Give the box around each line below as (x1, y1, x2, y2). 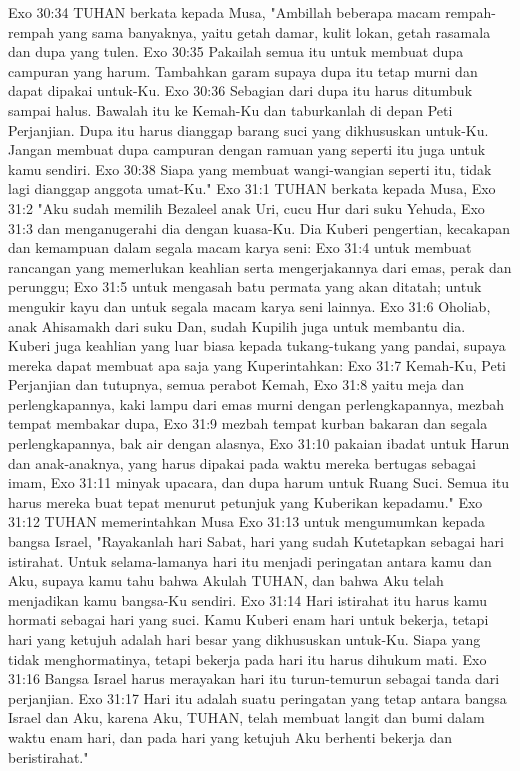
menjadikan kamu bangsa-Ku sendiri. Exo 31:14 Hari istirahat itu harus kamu (8, 589, 488, 610)
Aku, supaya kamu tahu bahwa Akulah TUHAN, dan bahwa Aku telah (8, 570, 444, 591)
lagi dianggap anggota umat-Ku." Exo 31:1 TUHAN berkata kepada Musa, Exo (8, 178, 496, 199)
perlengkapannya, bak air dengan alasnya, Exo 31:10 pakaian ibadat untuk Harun (8, 433, 510, 454)
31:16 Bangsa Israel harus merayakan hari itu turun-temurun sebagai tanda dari (8, 668, 500, 689)
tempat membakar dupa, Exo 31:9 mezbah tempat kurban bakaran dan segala (8, 413, 488, 434)
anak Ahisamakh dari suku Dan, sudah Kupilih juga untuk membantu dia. (8, 315, 466, 336)
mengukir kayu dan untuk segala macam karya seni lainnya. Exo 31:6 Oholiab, (8, 295, 491, 316)
